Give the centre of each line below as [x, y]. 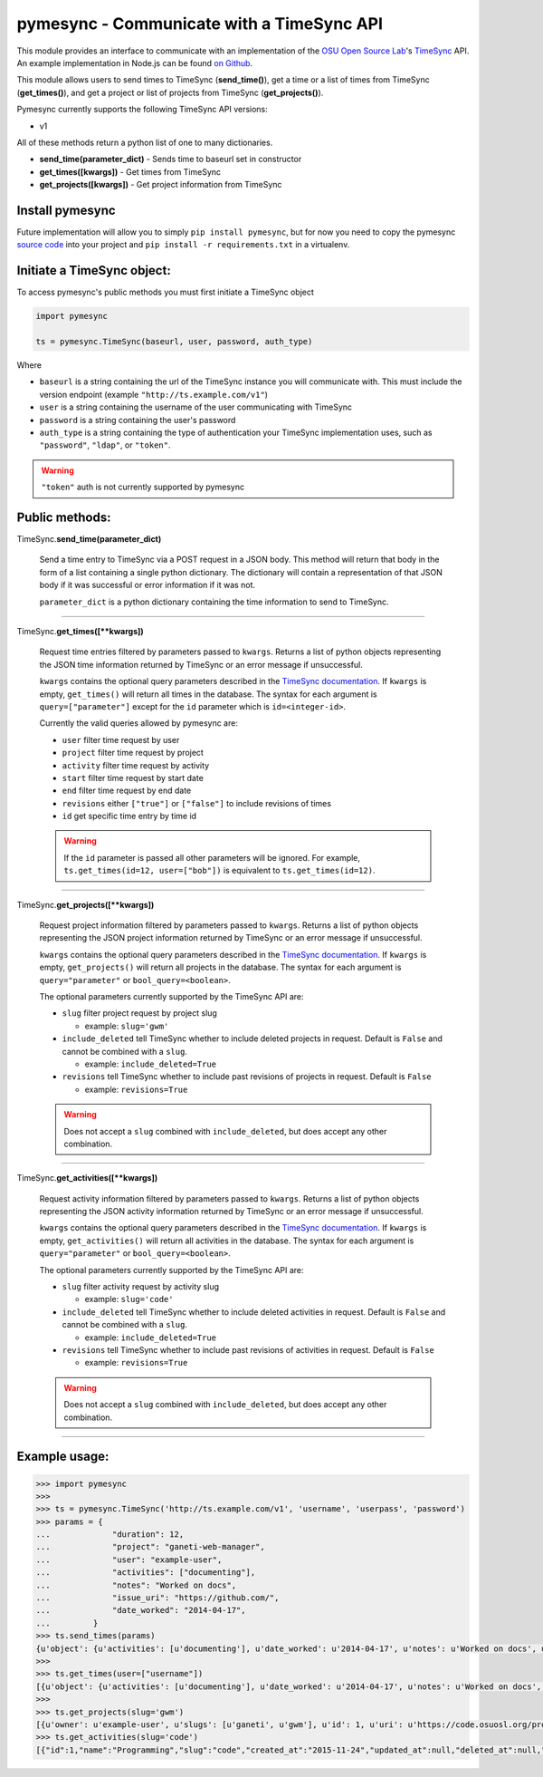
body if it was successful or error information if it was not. [148, 585]
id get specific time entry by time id [129, 816]
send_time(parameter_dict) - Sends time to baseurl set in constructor [171, 159]
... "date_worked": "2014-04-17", [141, 1610]
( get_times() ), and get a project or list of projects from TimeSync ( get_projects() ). [170, 92]
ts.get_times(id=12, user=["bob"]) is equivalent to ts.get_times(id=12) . [219, 871]
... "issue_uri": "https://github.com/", [157, 1598]
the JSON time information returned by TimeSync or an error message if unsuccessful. [201, 664]
